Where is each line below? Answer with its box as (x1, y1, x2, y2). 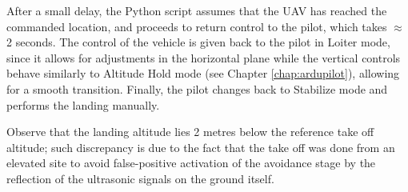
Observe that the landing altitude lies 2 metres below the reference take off (6, 123, 374, 140)
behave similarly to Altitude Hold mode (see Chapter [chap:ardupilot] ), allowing (6, 65, 400, 82)
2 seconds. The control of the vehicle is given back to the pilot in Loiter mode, (6, 34, 390, 50)
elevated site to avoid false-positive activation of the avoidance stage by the (6, 154, 376, 171)
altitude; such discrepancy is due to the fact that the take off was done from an (6, 138, 395, 155)
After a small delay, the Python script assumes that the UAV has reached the (6, 2, 387, 18)
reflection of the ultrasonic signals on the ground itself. (6, 170, 274, 186)
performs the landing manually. (6, 96, 160, 113)
